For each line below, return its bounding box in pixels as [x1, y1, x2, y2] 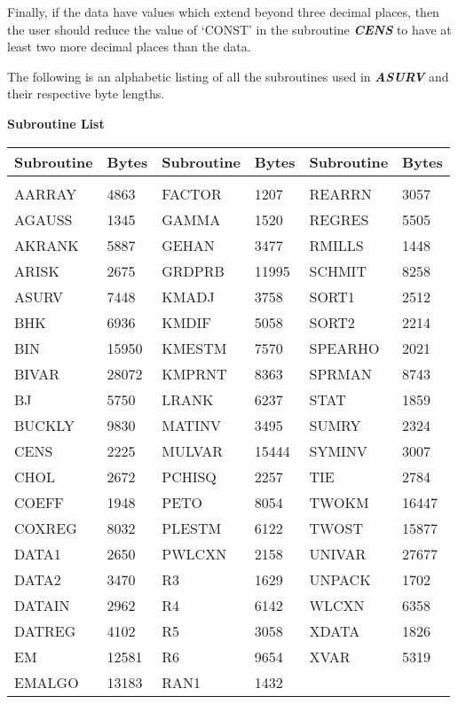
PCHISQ [162, 465, 217, 487]
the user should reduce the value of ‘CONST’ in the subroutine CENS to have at [7, 20, 452, 38]
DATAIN [14, 594, 70, 615]
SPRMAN [309, 363, 372, 384]
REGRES [309, 208, 369, 230]
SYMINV [309, 440, 367, 461]
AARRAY [14, 183, 77, 204]
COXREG [14, 517, 77, 538]
